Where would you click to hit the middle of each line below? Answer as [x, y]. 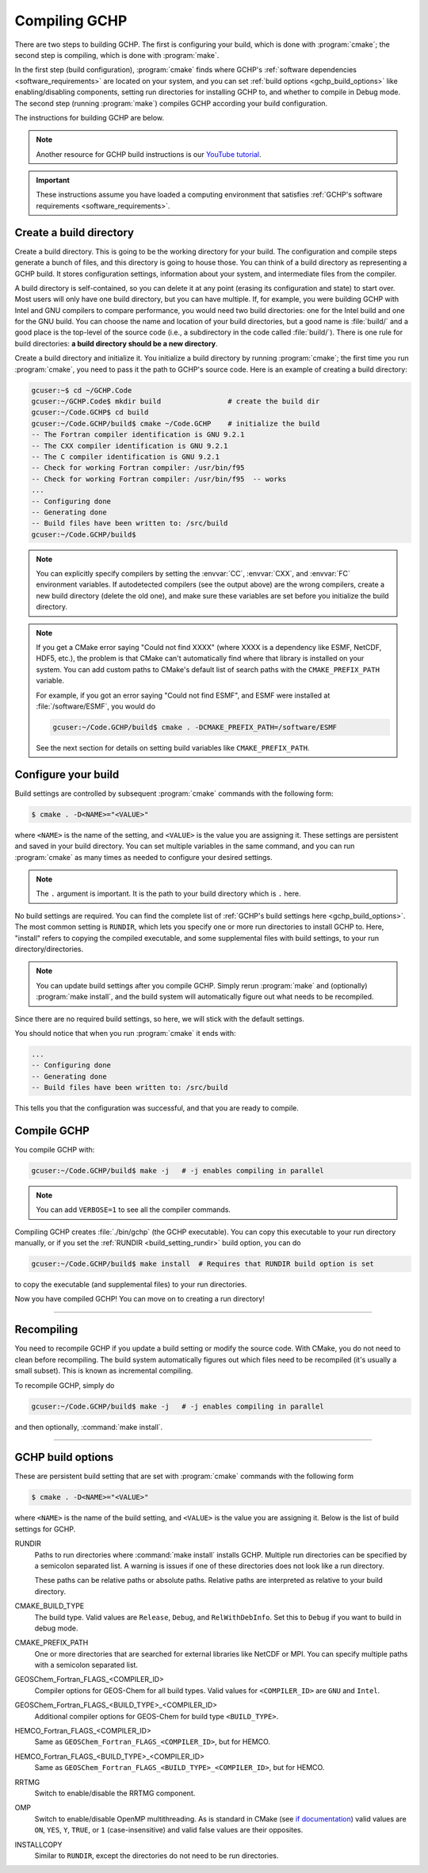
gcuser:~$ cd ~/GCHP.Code [82, 390]
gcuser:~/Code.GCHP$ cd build [90, 413]
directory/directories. [49, 949]
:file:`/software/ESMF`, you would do [96, 706]
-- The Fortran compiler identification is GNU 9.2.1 [138, 435]
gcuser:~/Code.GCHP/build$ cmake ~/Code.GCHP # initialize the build [176, 423]
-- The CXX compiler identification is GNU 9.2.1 [130, 445]
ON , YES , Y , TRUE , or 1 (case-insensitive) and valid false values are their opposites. [169, 1830]
